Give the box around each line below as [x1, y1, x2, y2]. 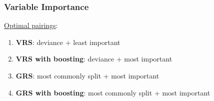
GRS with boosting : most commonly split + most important [15, 87, 210, 97]
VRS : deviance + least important [15, 36, 120, 47]
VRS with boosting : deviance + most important [15, 53, 172, 64]
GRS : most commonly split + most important [15, 70, 159, 80]
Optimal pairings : [4, 20, 58, 30]
